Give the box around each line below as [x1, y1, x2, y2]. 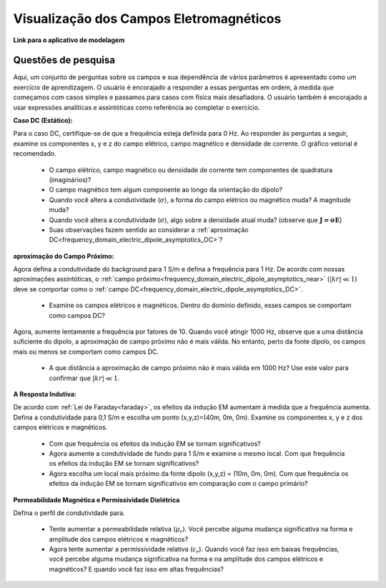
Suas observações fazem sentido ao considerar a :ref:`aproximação [49, 225, 249, 234]
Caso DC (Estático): [13, 116, 73, 125]
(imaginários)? [49, 175, 91, 184]
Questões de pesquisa [13, 54, 116, 66]
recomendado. [13, 149, 56, 158]
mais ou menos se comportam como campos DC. [13, 347, 159, 356]
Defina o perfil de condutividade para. [13, 508, 125, 517]
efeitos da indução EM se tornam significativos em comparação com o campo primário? [49, 479, 308, 488]
